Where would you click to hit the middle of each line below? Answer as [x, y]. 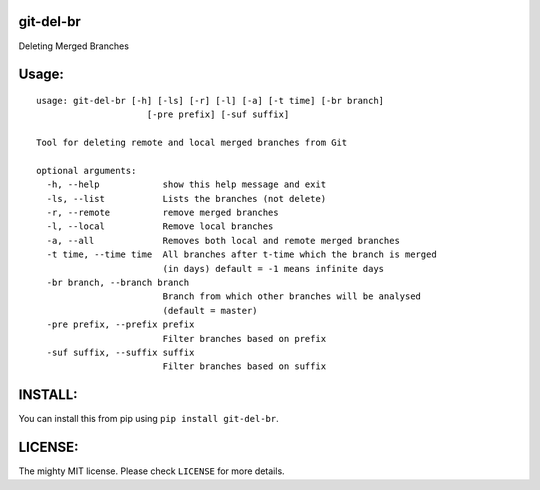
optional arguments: [86, 170]
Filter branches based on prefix [244, 338]
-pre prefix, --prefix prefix [120, 324]
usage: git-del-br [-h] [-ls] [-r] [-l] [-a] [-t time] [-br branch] [210, 100]
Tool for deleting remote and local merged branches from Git [192, 143]
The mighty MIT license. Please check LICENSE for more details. [151, 471]
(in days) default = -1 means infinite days [273, 268]
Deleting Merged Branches [74, 46]
